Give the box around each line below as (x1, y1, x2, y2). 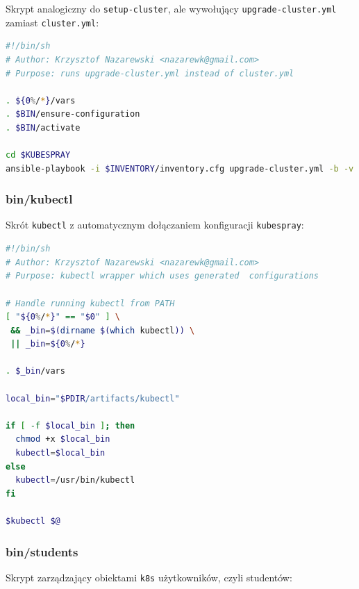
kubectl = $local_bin (15, 448, 106, 458)
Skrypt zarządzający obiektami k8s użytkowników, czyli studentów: (6, 570, 292, 584)
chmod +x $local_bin (15, 434, 110, 445)
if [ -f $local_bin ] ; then (6, 420, 135, 431)
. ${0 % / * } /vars (6, 95, 76, 106)
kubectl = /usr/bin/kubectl (15, 475, 135, 486)
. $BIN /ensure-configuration (6, 109, 140, 119)
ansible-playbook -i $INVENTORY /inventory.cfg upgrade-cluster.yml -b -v (6, 163, 354, 174)
